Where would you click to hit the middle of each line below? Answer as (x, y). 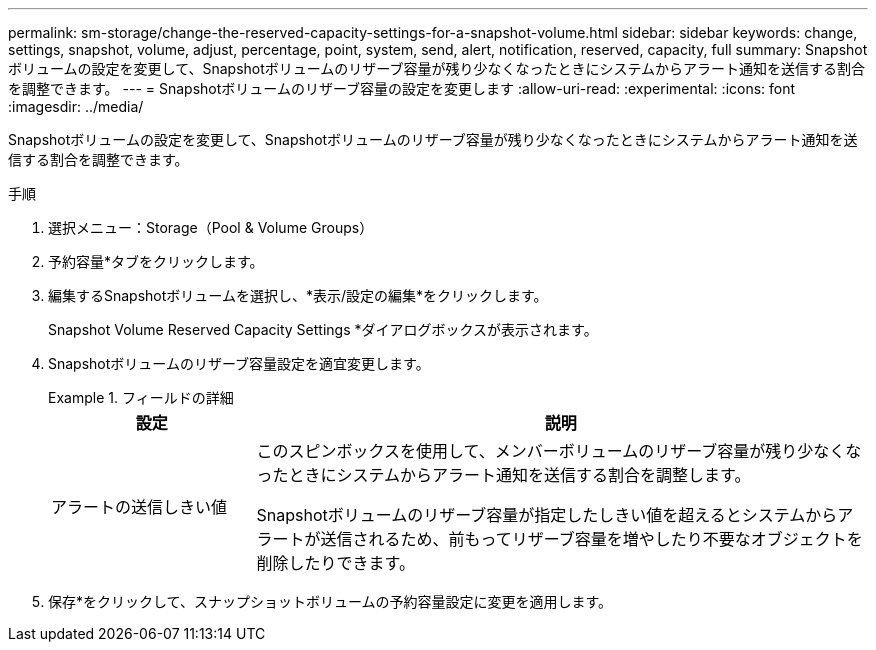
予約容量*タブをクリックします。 (156, 261)
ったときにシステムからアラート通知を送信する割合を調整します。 (503, 475)
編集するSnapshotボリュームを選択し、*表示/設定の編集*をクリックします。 (298, 295)
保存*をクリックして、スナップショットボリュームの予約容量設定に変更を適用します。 (330, 601)
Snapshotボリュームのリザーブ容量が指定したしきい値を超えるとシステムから (547, 515)
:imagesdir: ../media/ (76, 106)
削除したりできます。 (335, 563)
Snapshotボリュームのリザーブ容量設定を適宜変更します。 (239, 363)
